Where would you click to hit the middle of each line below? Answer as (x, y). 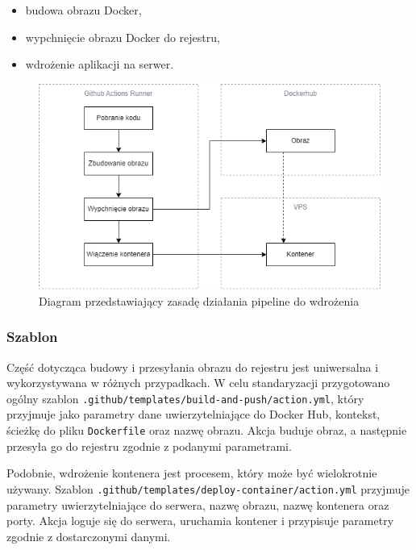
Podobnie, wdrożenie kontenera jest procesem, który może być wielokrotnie (192, 473)
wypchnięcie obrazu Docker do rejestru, (123, 37)
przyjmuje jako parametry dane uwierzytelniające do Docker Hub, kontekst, (193, 414)
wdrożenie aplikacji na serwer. (100, 64)
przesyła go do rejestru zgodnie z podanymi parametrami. (149, 446)
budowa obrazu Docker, (83, 10)
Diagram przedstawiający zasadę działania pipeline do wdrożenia (199, 300)
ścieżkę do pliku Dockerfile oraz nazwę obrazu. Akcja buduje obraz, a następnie (207, 430)
